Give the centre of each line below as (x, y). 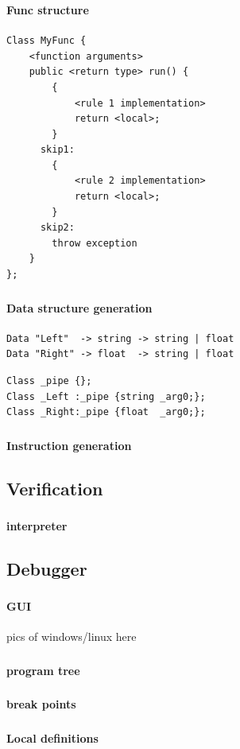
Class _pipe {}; (49, 380)
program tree (43, 670)
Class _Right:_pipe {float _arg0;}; (106, 412)
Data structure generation (79, 307)
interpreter (37, 525)
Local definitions (52, 737)
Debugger (47, 568)
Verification (55, 488)
